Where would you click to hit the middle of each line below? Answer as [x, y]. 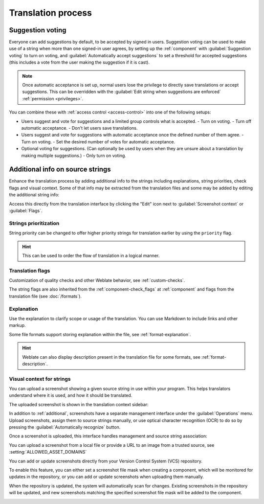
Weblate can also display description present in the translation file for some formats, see [111, 357]
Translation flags [30, 271]
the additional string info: [34, 195]
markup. [18, 325]
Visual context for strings [40, 379]
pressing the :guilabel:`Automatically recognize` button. [65, 427]
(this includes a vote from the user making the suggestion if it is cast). [79, 62]
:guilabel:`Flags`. [26, 211]
